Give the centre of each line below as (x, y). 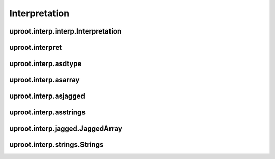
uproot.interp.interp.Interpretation (65, 31)
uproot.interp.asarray (45, 80)
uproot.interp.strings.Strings (57, 145)
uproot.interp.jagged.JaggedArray (66, 129)
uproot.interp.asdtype (46, 64)
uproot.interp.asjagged (47, 96)
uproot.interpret (36, 47)
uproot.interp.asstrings (48, 113)
